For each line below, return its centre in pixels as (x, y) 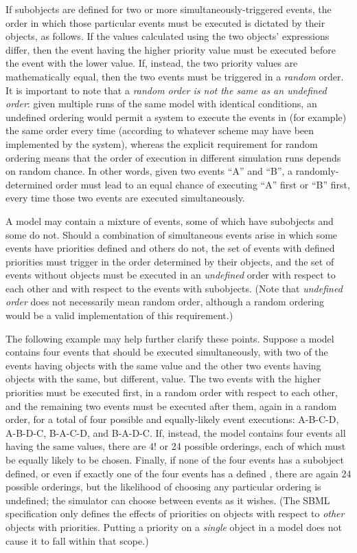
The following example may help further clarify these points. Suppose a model (170, 338)
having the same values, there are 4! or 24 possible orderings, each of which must (176, 446)
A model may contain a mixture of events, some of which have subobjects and (170, 220)
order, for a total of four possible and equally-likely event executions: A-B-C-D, (172, 419)
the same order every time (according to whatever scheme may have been (160, 130)
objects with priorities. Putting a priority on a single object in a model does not (174, 527)
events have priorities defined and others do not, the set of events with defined (170, 248)
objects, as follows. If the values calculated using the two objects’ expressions (168, 36)
